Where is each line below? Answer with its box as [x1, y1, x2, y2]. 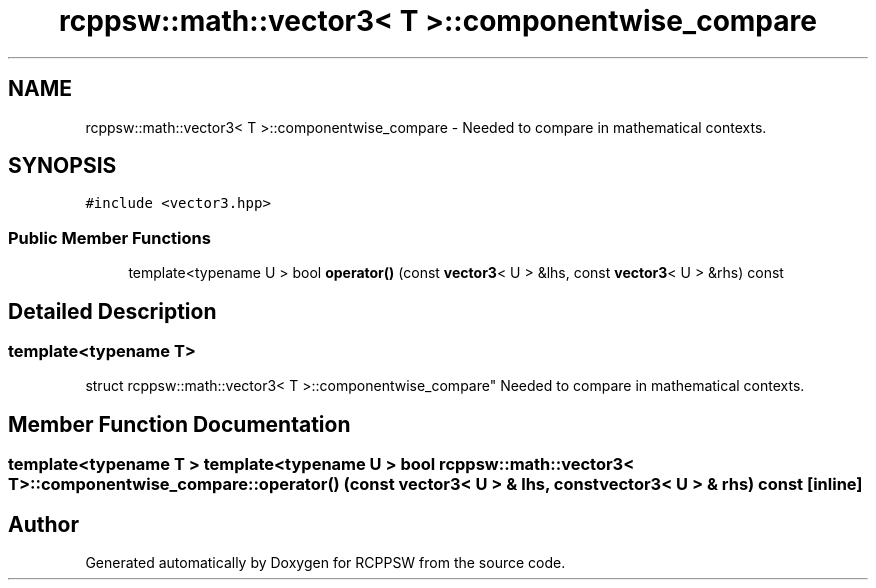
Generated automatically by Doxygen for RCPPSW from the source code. [85, 554, 566, 572]
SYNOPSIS [8, 153, 117, 179]
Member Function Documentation [8, 411, 351, 437]
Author [8, 511, 79, 537]
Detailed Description [8, 298, 217, 324]
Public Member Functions [8, 227, 211, 248]
